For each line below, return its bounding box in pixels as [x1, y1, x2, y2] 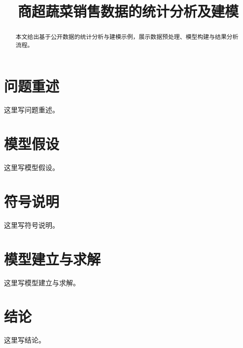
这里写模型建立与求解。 [4, 277, 80, 287]
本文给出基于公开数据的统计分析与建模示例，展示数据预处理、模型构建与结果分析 [15, 33, 239, 41]
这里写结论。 [4, 335, 45, 345]
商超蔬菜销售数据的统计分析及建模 [17, 1, 239, 21]
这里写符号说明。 [4, 219, 59, 230]
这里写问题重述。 [4, 104, 59, 115]
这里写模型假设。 [4, 162, 59, 173]
